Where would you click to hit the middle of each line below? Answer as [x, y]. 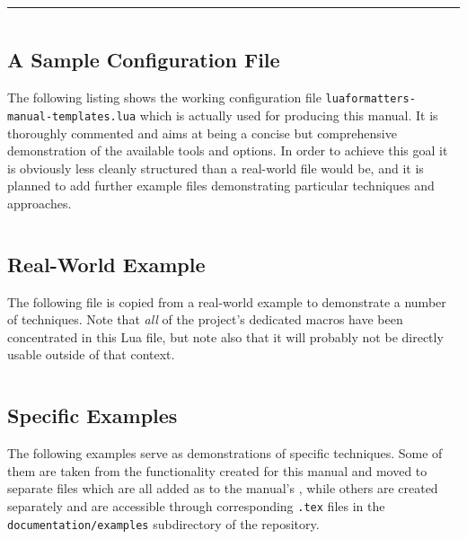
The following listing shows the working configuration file [164, 97]
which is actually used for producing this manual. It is [289, 115]
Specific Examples [93, 415]
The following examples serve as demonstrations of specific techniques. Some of [225, 453]
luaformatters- [370, 99]
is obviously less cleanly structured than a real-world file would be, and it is [216, 168]
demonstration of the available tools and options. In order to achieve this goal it [228, 150]
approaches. [40, 203]
